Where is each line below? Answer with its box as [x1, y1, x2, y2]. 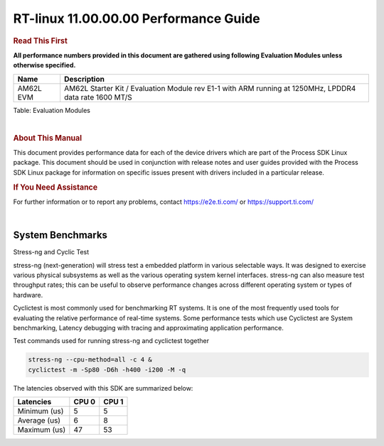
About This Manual [13, 133, 82, 143]
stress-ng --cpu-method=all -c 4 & [28, 356, 152, 364]
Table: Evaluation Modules [13, 106, 90, 114]
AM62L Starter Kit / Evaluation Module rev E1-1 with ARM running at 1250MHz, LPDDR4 [64, 83, 356, 93]
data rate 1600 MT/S [64, 92, 133, 102]
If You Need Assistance [13, 182, 98, 192]
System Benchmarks [13, 229, 108, 241]
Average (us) [17, 415, 60, 425]
